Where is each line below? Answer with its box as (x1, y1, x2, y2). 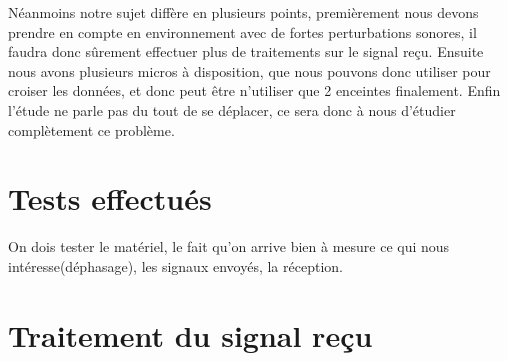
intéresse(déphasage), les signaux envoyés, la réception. (8, 255, 343, 276)
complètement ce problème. (8, 119, 175, 140)
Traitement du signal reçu (8, 314, 373, 355)
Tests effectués (8, 178, 212, 219)
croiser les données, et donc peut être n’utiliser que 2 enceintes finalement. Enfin (8, 80, 501, 101)
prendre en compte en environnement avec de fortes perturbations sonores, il (8, 21, 477, 42)
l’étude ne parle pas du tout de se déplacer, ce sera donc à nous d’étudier (8, 99, 456, 120)
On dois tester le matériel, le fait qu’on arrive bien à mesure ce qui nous (8, 236, 450, 257)
